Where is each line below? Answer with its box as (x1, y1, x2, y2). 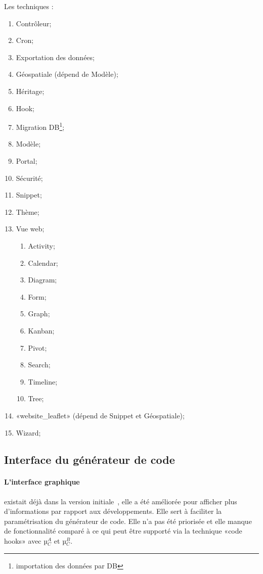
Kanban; (28, 325, 55, 336)
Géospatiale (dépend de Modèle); (16, 69, 118, 79)
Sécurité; (16, 172, 43, 183)
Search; (28, 359, 51, 370)
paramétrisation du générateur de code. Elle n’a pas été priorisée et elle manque (4, 515, 252, 526)
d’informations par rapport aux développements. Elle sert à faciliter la (4, 506, 222, 516)
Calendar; (28, 257, 58, 268)
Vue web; (16, 223, 45, 234)
